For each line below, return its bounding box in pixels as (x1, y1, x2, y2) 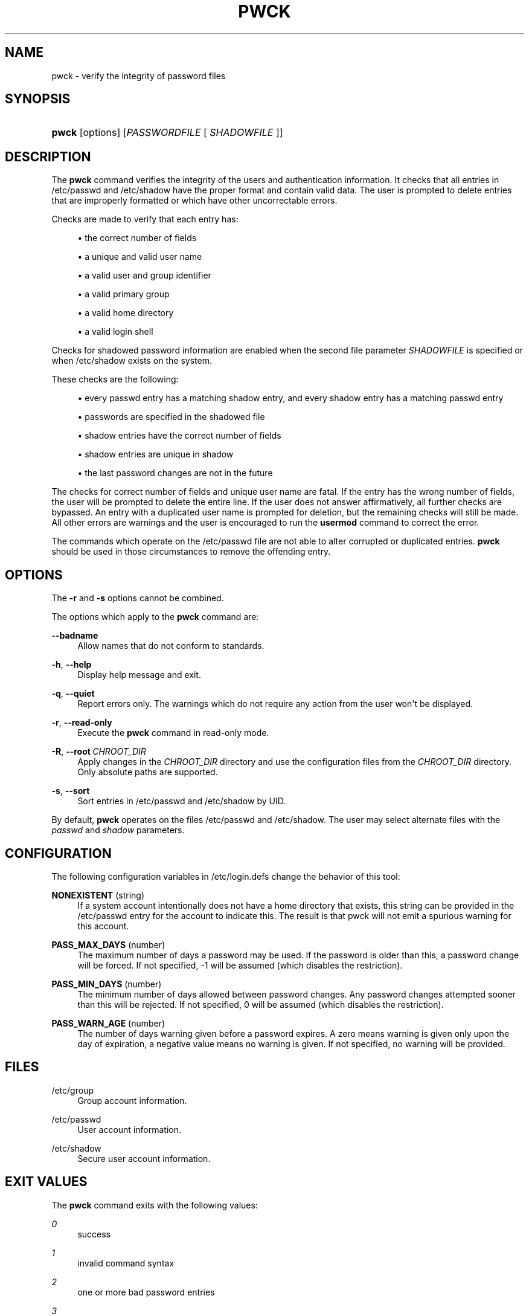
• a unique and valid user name (77, 251, 202, 262)
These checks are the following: (51, 374, 179, 385)
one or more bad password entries (77, 1286, 215, 1297)
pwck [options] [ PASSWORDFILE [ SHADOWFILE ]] (51, 126, 283, 139)
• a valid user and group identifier (77, 270, 211, 281)
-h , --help (51, 659, 92, 670)
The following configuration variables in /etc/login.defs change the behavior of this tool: (51, 871, 400, 882)
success (77, 1228, 111, 1239)
